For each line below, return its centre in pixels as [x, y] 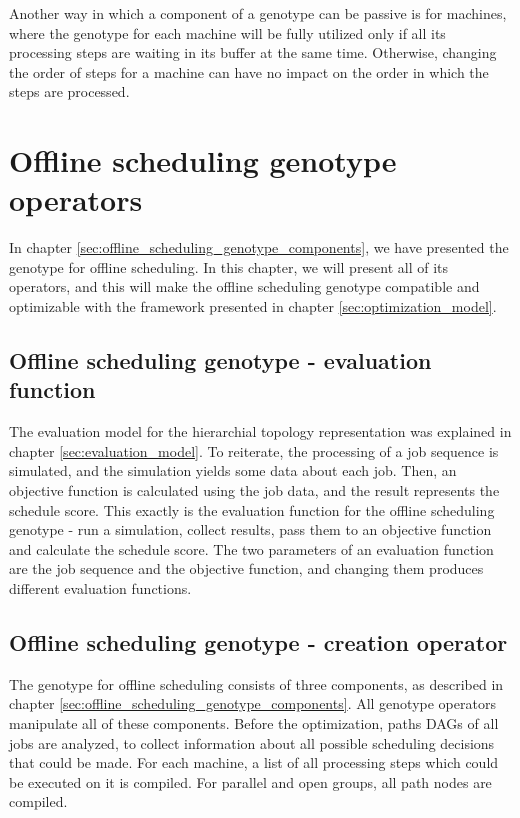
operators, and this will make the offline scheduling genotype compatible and [244, 286]
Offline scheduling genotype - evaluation [220, 360]
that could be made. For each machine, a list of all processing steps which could [254, 762]
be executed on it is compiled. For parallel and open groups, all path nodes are [250, 781]
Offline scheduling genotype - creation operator [258, 641]
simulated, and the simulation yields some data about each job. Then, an [233, 470]
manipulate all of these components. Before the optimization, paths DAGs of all [254, 722]
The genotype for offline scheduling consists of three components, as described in [256, 683]
